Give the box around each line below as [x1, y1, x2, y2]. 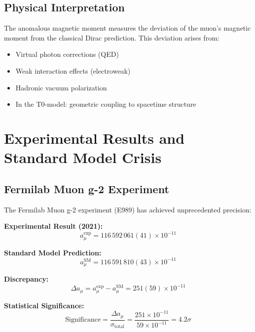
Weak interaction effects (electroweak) [15, 65, 131, 76]
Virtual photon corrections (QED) [15, 49, 119, 59]
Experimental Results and [4, 127, 185, 148]
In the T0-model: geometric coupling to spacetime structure [15, 99, 196, 109]
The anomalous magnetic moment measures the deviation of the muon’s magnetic [4, 23, 251, 33]
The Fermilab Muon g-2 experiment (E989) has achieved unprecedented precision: [4, 204, 252, 214]
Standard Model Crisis [4, 147, 162, 167]
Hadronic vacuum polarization [15, 82, 107, 92]
